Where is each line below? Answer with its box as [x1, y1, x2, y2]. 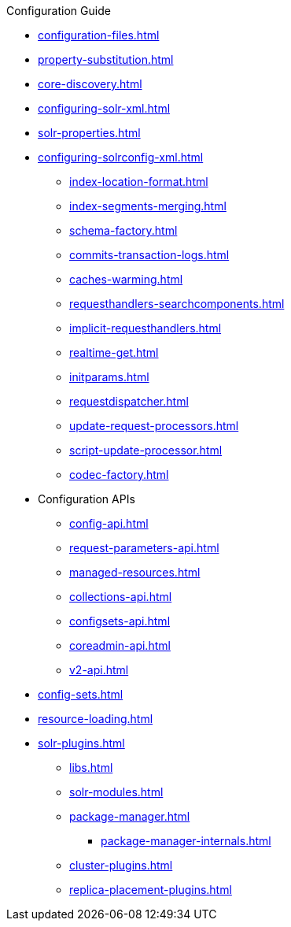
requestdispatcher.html [69, 395, 189, 408]
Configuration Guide [6, 4, 111, 17]
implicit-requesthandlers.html [69, 321, 222, 335]
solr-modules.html [69, 785, 164, 799]
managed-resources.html [69, 565, 201, 579]
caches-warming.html [69, 273, 183, 286]
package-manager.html [69, 810, 190, 823]
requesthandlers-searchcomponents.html [69, 297, 285, 310]
